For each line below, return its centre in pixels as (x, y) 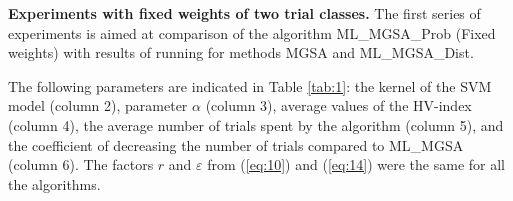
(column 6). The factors (81, 164)
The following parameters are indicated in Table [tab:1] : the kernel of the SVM (250, 85)
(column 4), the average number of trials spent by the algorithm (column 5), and (256, 124)
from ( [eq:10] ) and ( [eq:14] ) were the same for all (356, 164)
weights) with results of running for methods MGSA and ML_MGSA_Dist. (241, 52)
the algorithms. (54, 183)
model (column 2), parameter (98, 105)
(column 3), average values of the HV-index (338, 105)
